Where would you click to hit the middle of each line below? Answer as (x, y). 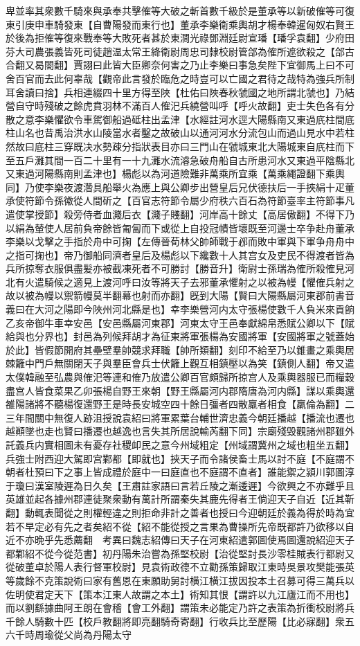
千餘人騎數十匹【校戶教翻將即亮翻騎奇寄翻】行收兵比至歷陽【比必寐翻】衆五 (180, 621)
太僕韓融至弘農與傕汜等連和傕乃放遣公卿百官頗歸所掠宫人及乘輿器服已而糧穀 (180, 377)
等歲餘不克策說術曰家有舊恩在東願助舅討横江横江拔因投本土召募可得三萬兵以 (180, 580)
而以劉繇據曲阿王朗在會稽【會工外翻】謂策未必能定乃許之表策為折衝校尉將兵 (180, 608)
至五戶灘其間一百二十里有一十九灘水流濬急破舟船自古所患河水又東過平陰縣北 (180, 160)
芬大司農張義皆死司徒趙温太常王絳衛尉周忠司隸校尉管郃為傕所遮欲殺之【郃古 (180, 51)
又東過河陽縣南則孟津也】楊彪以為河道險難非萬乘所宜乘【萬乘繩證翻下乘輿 (175, 173)
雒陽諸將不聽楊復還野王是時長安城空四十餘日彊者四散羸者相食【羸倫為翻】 (175, 404)
